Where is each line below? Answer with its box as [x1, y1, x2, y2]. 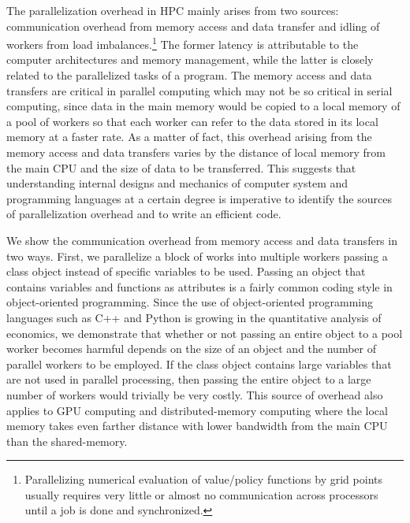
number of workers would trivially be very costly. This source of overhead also [6, 386, 383, 402]
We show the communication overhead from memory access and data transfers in [6, 232, 397, 248]
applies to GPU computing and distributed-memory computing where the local [6, 402, 388, 418]
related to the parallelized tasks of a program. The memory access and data [6, 67, 372, 83]
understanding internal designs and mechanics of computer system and [6, 175, 348, 191]
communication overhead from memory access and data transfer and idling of [6, 17, 380, 34]
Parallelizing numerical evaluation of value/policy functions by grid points [24, 471, 382, 488]
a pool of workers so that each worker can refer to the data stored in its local [6, 113, 378, 129]
